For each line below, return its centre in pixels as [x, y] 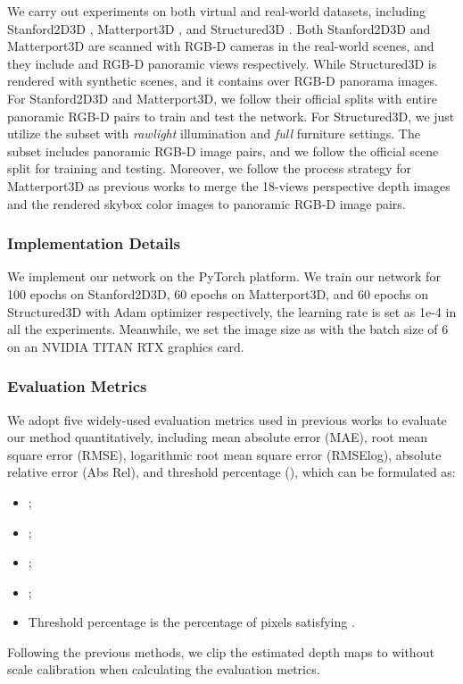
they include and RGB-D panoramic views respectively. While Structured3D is [222, 63]
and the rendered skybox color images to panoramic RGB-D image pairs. [207, 203]
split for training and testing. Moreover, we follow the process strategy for [209, 168]
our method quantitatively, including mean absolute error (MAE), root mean [218, 437]
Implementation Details [94, 243]
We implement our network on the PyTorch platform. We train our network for [224, 276]
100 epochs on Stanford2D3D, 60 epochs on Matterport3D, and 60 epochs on [218, 293]
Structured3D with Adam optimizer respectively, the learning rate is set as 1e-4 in [232, 311]
